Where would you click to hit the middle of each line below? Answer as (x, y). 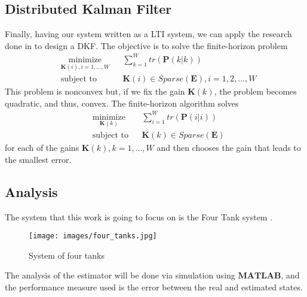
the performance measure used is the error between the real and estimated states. (154, 287)
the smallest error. (38, 159)
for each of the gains (42, 148)
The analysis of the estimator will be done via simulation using (120, 275)
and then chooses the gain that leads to (229, 148)
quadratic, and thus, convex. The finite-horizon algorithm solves (122, 103)
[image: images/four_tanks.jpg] (93, 236)
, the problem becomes (255, 91)
